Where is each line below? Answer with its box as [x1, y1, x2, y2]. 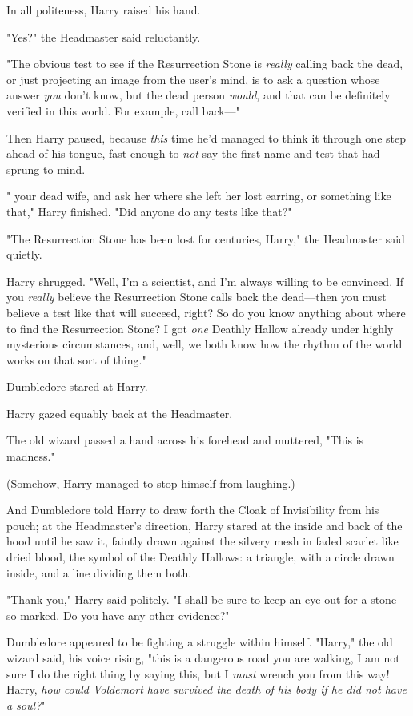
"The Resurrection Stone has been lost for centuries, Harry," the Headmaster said [6, 230, 405, 247]
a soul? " [6, 696, 46, 713]
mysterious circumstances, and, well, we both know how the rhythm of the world [6, 336, 403, 352]
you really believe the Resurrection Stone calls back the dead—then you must [6, 288, 387, 305]
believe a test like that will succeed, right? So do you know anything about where [6, 304, 406, 320]
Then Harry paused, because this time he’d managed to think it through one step [6, 129, 406, 146]
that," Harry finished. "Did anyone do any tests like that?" [6, 203, 292, 219]
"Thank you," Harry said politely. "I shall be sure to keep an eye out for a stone [6, 591, 397, 608]
